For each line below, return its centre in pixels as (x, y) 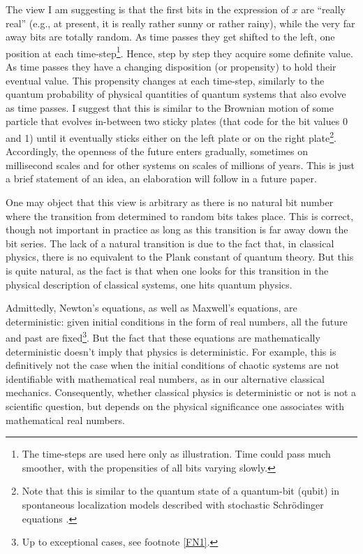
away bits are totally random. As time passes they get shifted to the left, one (170, 37)
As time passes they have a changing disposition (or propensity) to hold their (171, 67)
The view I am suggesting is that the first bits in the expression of (147, 9)
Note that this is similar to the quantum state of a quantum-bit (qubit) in (180, 491)
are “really (324, 9)
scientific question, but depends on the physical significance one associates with (175, 406)
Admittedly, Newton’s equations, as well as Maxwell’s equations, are (151, 308)
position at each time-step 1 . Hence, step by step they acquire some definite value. (179, 52)
